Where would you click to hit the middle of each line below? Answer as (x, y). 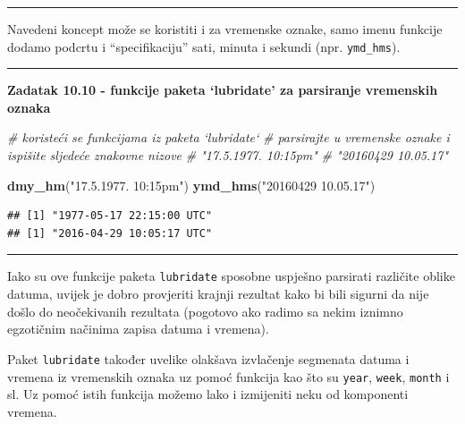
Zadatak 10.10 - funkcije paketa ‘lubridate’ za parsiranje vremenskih (223, 90)
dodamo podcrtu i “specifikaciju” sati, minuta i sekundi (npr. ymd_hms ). (204, 46)
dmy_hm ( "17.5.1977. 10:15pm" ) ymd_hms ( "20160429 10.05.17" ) (191, 185)
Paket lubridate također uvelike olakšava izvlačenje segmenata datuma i (208, 358)
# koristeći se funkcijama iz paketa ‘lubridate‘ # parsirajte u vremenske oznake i (228, 137)
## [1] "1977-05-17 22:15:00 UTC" (110, 216)
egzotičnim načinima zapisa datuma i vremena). (138, 329)
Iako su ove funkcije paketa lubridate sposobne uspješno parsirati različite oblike (231, 276)
